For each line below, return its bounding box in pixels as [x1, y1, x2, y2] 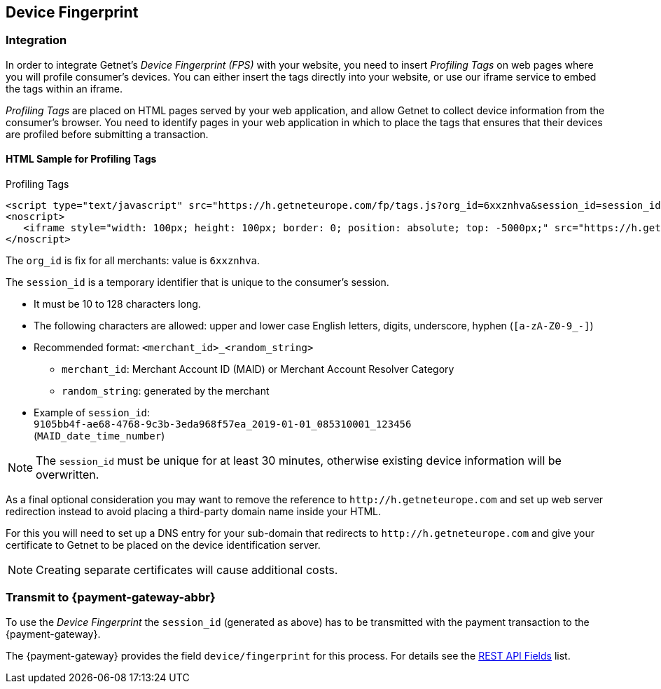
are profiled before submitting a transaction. [6, 128, 209, 140]
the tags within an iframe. [6, 82, 123, 95]
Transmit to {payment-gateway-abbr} [6, 590, 216, 605]
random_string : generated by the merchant [62, 385, 270, 397]
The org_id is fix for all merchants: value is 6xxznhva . [6, 254, 260, 267]
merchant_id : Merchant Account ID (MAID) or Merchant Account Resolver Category [62, 363, 454, 376]
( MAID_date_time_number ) [34, 430, 165, 442]
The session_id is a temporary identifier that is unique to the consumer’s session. [6, 276, 389, 289]
